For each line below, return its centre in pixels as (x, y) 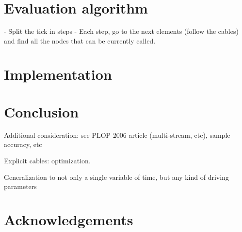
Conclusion (41, 111)
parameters (20, 186)
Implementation (58, 74)
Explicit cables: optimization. (47, 160)
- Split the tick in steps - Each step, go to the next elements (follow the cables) (121, 31)
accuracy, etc (23, 144)
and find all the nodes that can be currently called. (80, 40)
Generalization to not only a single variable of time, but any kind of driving (116, 177)
